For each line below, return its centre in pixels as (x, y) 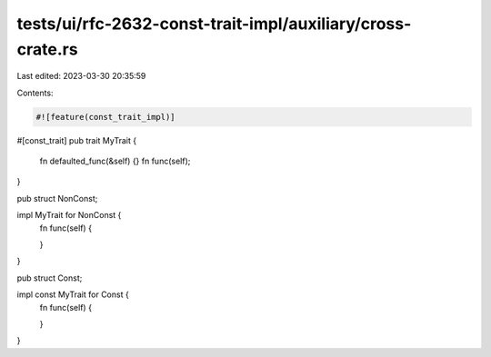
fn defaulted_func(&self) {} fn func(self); (115, 161)
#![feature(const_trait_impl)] (106, 117)
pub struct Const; (50, 278)
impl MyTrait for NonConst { (69, 215)
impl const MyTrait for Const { (73, 294)
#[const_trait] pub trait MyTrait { (76, 140)
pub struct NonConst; (57, 198)
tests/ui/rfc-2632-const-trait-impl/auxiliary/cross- (214, 24)
